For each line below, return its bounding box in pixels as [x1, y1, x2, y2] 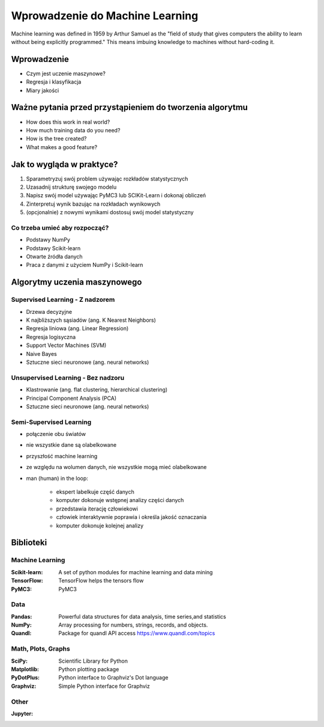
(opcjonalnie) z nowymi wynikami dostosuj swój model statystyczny [26, 209, 194, 216]
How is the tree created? [26, 135, 87, 143]
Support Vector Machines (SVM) [26, 342, 107, 349]
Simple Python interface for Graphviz [58, 683, 150, 690]
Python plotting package [58, 665, 119, 673]
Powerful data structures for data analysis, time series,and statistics [58, 613, 226, 620]
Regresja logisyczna [26, 333, 76, 340]
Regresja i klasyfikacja [26, 78, 82, 85]
